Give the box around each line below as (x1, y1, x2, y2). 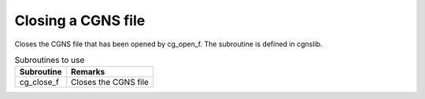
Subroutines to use (14, 55, 85, 66)
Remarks (71, 67, 105, 78)
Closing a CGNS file (14, 12, 146, 29)
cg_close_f (19, 77, 59, 88)
